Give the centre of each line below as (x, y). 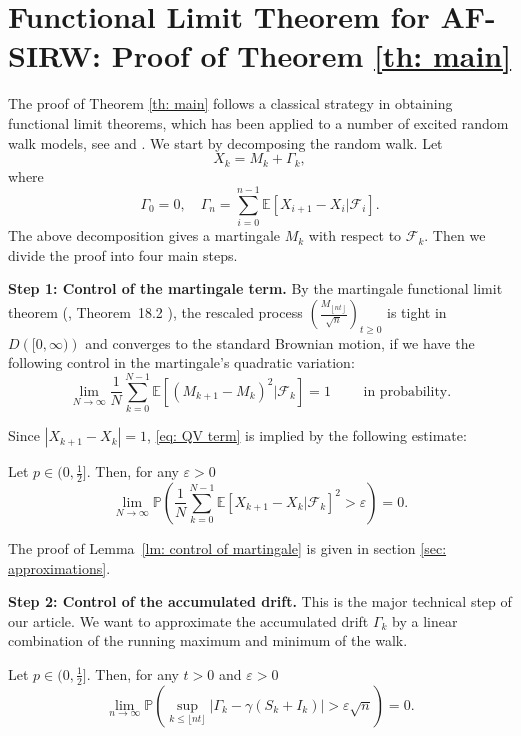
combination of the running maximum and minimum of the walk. (208, 640)
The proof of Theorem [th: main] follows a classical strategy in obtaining (230, 103)
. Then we (455, 235)
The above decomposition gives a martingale (144, 235)
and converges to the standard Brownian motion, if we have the (280, 342)
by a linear (425, 620)
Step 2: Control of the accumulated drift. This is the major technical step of (260, 601)
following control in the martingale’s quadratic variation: (181, 362)
